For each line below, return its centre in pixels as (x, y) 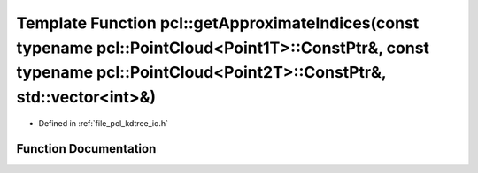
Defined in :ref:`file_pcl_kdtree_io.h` (103, 123)
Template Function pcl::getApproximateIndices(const (218, 23)
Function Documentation (86, 149)
